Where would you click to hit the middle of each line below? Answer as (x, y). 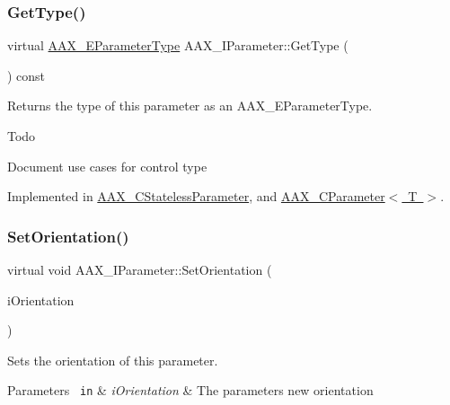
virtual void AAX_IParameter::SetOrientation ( (140, 269)
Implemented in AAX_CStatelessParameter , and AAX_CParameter (196, 196)
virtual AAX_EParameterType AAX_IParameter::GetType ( (178, 45)
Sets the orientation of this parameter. (113, 360)
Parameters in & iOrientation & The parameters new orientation (190, 390)
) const (26, 75)
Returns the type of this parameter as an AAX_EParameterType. (190, 106)
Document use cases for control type (107, 166)
